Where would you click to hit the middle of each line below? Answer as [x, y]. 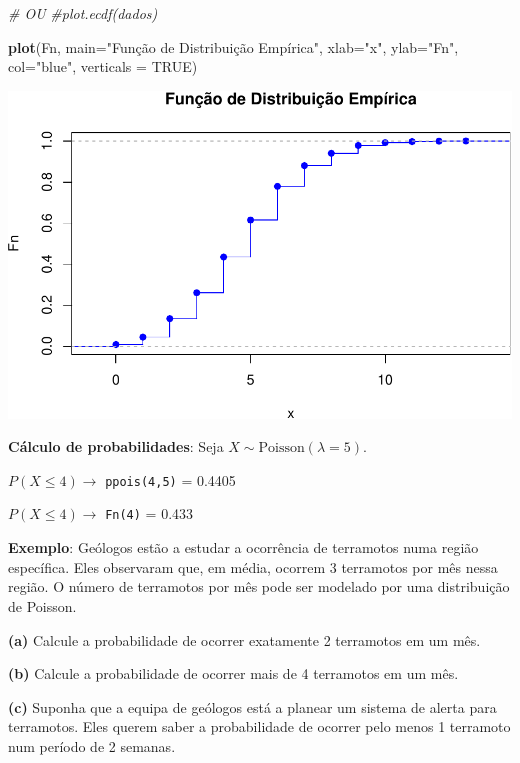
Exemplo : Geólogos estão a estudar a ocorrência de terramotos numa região [243, 547]
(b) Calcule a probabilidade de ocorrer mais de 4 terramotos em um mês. [233, 673]
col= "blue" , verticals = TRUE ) [103, 66]
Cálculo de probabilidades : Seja [116, 446]
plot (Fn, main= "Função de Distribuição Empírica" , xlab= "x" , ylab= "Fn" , [233, 46]
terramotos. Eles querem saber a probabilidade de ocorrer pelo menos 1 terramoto [259, 726]
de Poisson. [42, 605]
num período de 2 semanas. [92, 745]
